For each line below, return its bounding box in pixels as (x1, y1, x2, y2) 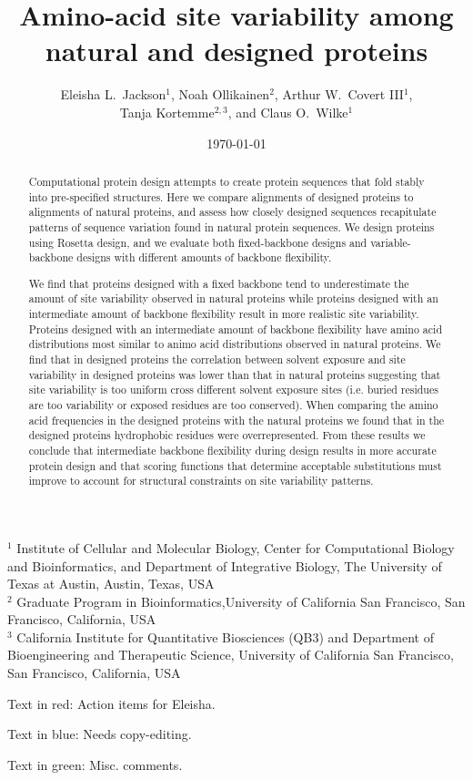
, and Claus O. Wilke (227, 102, 348, 121)
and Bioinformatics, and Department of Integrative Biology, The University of (7, 556, 442, 575)
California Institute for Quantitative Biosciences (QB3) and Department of (16, 627, 435, 646)
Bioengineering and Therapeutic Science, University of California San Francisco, (7, 645, 454, 664)
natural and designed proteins (45, 32, 428, 69)
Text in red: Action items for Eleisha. (7, 693, 216, 713)
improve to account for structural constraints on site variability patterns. (28, 473, 374, 488)
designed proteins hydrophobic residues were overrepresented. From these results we (28, 427, 426, 443)
